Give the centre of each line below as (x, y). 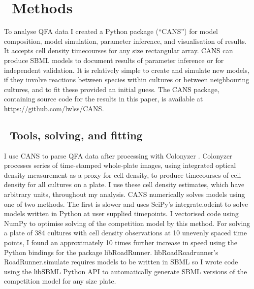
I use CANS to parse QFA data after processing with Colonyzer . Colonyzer (118, 155)
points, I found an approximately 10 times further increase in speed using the (121, 242)
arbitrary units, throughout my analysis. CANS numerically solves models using (125, 194)
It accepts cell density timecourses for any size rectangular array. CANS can (119, 50)
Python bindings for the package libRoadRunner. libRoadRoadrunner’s (111, 252)
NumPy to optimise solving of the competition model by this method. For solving (127, 223)
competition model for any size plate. (60, 281)
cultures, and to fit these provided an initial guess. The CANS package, (112, 89)
